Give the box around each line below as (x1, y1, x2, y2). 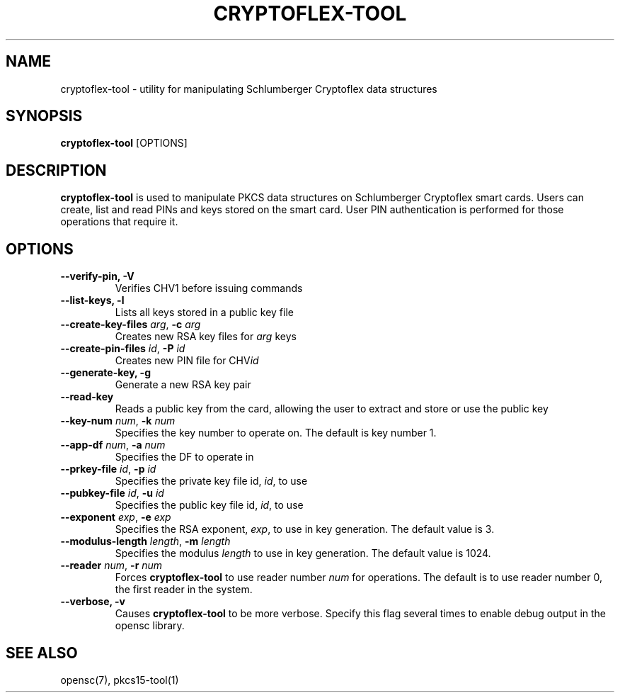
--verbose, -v (60, 595, 125, 608)
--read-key (60, 390, 114, 403)
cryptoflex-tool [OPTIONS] (60, 137, 188, 150)
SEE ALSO (6, 643, 78, 662)
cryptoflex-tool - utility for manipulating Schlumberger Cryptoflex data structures (60, 82, 437, 95)
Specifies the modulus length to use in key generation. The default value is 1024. (115, 547, 491, 560)
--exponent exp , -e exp (60, 511, 171, 524)
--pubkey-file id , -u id (60, 487, 164, 500)
